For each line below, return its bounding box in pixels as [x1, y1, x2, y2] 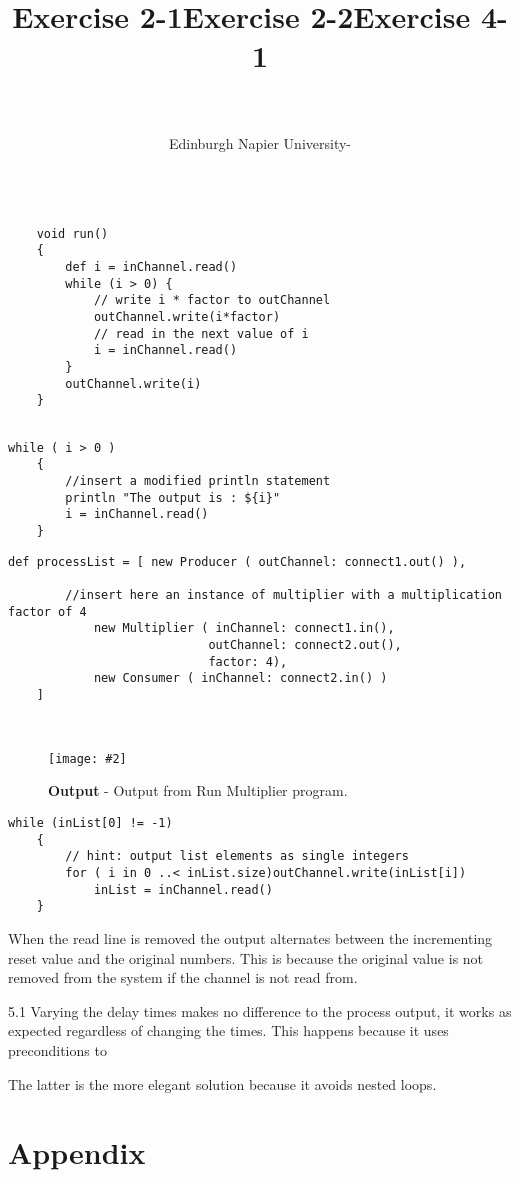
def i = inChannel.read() [65, 260, 238, 275]
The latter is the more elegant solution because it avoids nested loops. [8, 1073, 437, 1094]
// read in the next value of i [93, 326, 309, 341]
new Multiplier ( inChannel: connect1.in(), [93, 621, 395, 636]
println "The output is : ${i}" [65, 490, 281, 505]
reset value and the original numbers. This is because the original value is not [8, 947, 484, 968]
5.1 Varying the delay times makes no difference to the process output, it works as [8, 1000, 512, 1021]
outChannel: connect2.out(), [208, 637, 402, 652]
